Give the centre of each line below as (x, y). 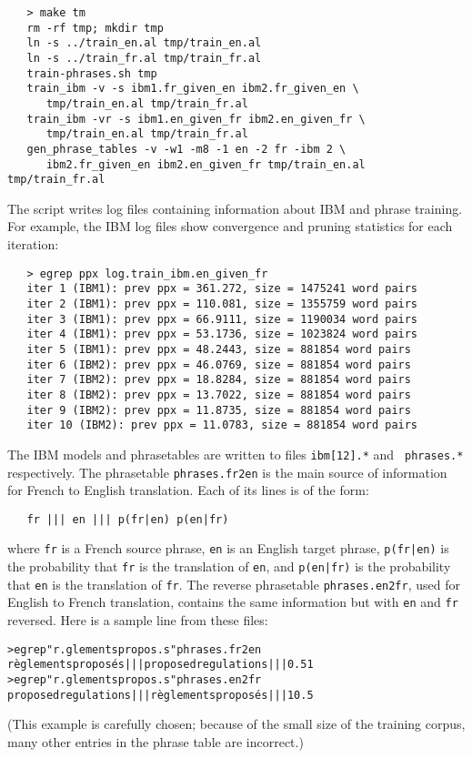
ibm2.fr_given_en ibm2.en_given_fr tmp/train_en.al (206, 164)
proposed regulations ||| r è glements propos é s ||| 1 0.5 (161, 695)
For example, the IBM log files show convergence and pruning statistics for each (230, 226)
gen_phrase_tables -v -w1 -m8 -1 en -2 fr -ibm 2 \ (186, 149)
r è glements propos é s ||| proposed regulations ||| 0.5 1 (161, 665)
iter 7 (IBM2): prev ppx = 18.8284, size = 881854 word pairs (219, 380)
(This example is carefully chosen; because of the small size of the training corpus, (236, 724)
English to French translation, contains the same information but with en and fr (233, 602)
